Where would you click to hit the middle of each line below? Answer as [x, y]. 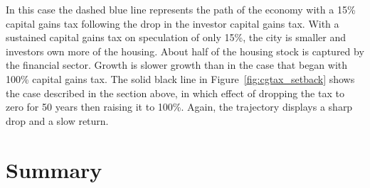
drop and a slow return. [57, 120]
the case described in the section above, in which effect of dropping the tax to [175, 93]
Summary [54, 169]
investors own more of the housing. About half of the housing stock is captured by [185, 51]
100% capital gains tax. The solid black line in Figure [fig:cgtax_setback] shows [180, 78]
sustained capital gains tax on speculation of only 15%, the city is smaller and [176, 37]
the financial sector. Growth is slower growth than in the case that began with [177, 65]
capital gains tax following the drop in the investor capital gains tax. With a [173, 23]
